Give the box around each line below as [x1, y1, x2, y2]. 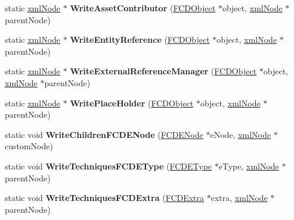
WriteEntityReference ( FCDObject [70, 33, 210, 46]
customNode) [5, 140, 53, 152]
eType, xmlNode [218, 159, 279, 172]
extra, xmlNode [211, 191, 268, 204]
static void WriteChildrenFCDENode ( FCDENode [5, 128, 203, 140]
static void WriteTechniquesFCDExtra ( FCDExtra [5, 191, 205, 204]
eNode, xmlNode [210, 128, 271, 140]
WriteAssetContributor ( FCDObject [70, 2, 216, 14]
